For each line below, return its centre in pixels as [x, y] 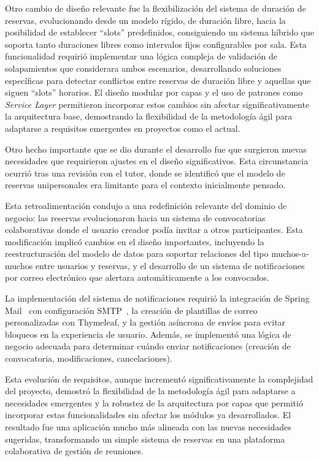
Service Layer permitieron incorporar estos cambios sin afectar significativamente [157, 104]
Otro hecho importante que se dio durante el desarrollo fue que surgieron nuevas [156, 149]
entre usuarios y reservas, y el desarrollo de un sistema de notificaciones [170, 265]
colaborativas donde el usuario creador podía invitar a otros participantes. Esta [154, 230]
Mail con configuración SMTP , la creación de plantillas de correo [131, 310]
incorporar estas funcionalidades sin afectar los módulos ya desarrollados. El [148, 415]
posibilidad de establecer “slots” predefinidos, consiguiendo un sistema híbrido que [159, 32]
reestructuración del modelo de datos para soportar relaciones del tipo [137, 253]
